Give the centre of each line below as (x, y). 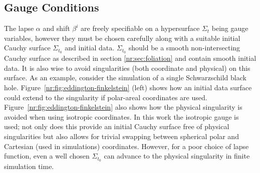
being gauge (230, 28)
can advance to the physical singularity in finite (177, 156)
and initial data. (90, 48)
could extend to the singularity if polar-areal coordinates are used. (106, 97)
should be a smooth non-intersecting (184, 48)
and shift (56, 28)
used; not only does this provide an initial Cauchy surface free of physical (117, 126)
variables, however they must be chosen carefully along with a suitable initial (122, 38)
